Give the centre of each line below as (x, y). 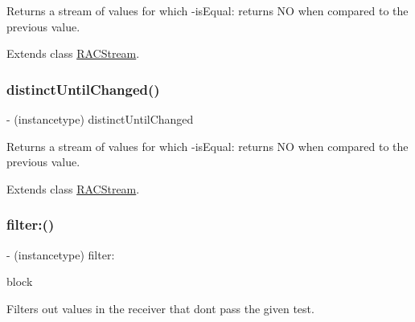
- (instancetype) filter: (61, 254)
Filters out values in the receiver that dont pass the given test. (160, 308)
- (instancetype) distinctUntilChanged (100, 119)
